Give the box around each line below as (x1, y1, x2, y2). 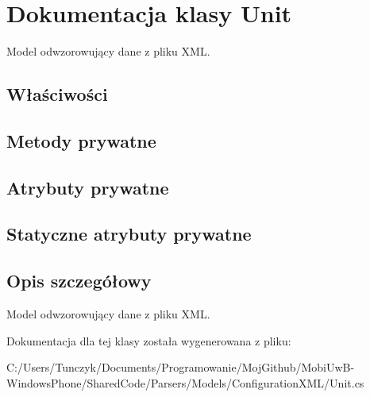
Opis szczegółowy (6, 268, 152, 293)
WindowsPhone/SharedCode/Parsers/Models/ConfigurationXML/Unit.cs (6, 374, 364, 391)
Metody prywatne (6, 128, 156, 152)
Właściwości (6, 82, 108, 106)
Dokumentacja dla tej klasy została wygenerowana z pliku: (6, 332, 291, 349)
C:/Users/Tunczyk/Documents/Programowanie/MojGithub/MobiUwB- (6, 359, 355, 376)
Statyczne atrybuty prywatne (6, 222, 252, 246)
